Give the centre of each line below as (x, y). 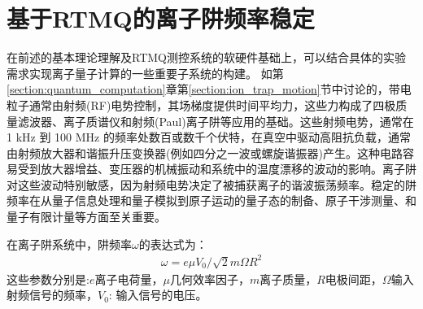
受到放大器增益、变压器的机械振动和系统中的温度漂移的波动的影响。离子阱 (217, 169)
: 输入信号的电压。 (158, 295)
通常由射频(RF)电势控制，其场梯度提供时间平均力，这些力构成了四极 (212, 104)
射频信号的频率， (52, 295)
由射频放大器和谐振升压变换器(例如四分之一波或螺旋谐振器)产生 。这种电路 (205, 152)
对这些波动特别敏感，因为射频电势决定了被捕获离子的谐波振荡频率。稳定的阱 (211, 184)
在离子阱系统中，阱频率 (69, 244)
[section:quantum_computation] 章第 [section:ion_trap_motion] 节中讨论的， (198, 89)
